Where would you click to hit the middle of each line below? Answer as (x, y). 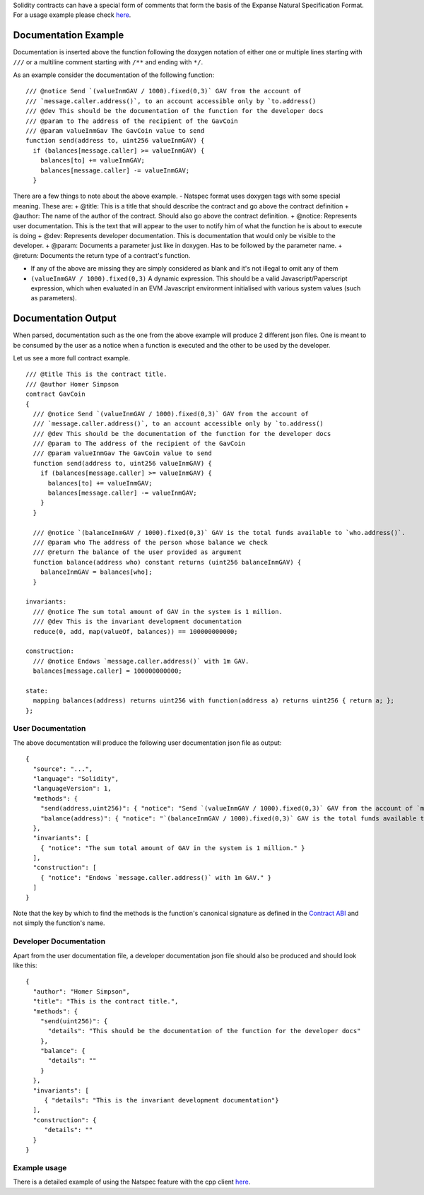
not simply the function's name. (59, 923)
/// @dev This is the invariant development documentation (137, 622)
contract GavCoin (55, 394)
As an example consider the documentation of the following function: (114, 75)
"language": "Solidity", (76, 778)
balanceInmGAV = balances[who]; (96, 572)
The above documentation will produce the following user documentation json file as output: (147, 743)
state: (37, 690)
